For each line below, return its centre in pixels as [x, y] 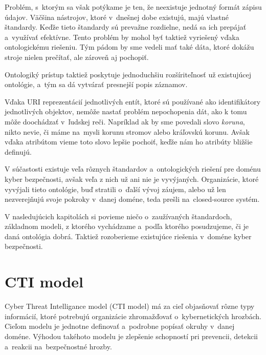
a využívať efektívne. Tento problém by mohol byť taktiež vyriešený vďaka [122, 37]
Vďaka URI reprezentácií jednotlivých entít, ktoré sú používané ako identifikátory [133, 101]
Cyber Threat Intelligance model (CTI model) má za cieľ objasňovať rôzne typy [130, 306]
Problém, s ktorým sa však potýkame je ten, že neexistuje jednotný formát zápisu [133, 7]
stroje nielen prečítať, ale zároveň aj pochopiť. [77, 57]
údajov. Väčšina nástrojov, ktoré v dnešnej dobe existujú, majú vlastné [117, 17]
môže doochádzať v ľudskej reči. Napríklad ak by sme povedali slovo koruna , [125, 121]
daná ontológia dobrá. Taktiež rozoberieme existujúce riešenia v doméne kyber [128, 236]
